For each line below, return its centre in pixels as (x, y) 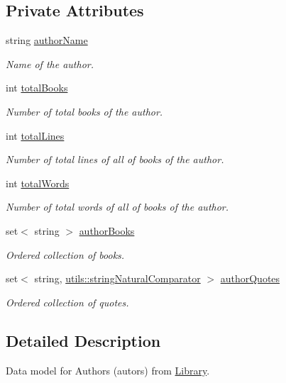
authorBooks (107, 230)
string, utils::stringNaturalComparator (117, 278)
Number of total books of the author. (84, 111)
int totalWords (38, 183)
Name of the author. (50, 63)
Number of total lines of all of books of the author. (115, 159)
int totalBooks (37, 88)
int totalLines (35, 135)
